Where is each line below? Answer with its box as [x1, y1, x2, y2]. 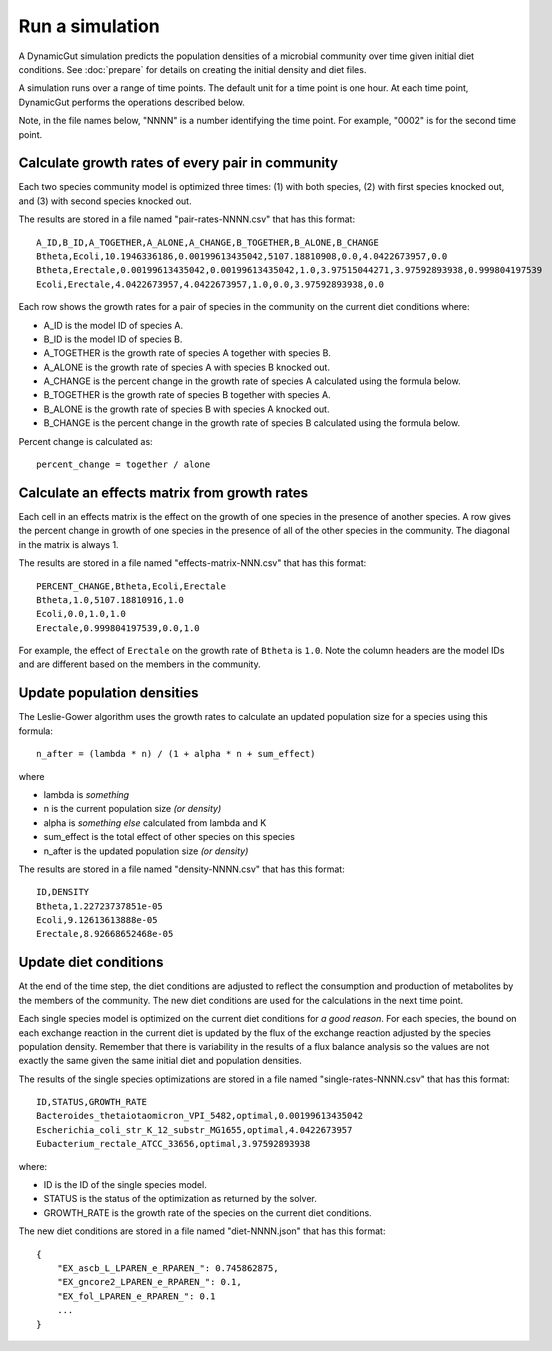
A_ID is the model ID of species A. [43, 319, 184, 331]
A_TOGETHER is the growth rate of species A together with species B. [43, 347, 332, 359]
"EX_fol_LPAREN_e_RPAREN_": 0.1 [56, 1290, 216, 1302]
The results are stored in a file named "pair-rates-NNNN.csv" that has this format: [18, 213, 355, 225]
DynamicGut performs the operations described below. [18, 96, 245, 108]
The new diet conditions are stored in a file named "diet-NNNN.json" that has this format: [18, 1225, 386, 1237]
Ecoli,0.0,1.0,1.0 [36, 608, 127, 620]
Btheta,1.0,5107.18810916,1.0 [36, 594, 185, 605]
